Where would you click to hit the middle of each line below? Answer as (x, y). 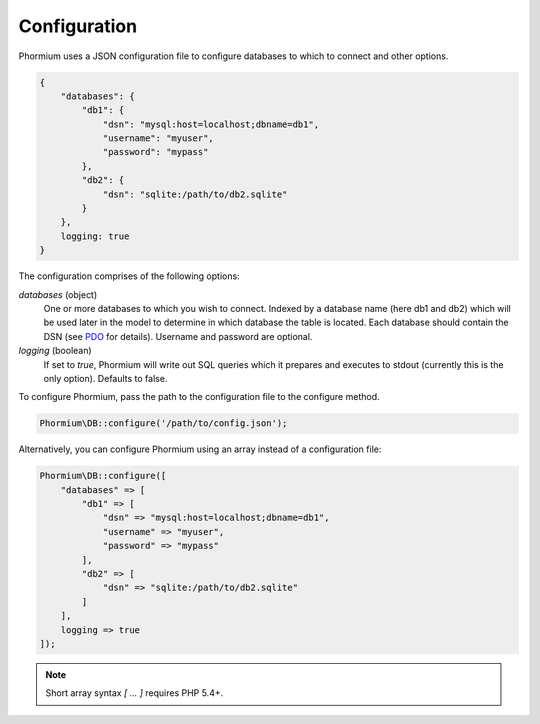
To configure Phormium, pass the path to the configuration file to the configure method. (199, 397)
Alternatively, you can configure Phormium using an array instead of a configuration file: (200, 449)
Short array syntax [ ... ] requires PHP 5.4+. (134, 693)
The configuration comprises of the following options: (129, 276)
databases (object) (58, 294)
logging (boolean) (55, 351)
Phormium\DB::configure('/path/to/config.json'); (163, 423)
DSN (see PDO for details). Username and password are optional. (178, 336)
